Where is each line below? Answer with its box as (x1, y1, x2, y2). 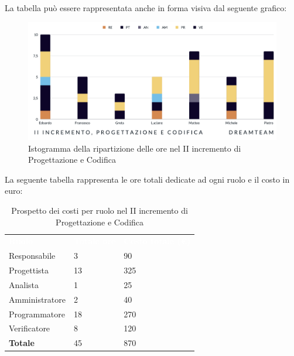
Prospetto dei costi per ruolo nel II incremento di (11, 204, 188, 216)
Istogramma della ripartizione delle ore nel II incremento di (28, 142, 241, 154)
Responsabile (9, 249, 56, 262)
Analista (9, 278, 39, 290)
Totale (9, 337, 35, 349)
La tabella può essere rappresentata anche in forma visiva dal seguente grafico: (5, 2, 287, 13)
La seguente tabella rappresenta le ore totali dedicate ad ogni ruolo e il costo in (5, 173, 290, 185)
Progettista (9, 264, 49, 276)
